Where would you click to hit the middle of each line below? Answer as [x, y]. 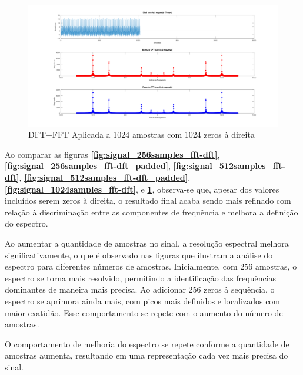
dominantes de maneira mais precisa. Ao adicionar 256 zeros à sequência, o [140, 289]
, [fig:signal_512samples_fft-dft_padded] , [105, 177]
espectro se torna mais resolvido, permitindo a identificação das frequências [141, 278]
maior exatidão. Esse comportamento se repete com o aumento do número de [144, 312]
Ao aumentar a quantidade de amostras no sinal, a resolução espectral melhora [147, 243]
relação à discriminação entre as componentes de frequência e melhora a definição [151, 212]
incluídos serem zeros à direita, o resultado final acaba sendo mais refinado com [148, 200]
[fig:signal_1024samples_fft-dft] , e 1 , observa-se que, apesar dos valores [142, 189]
